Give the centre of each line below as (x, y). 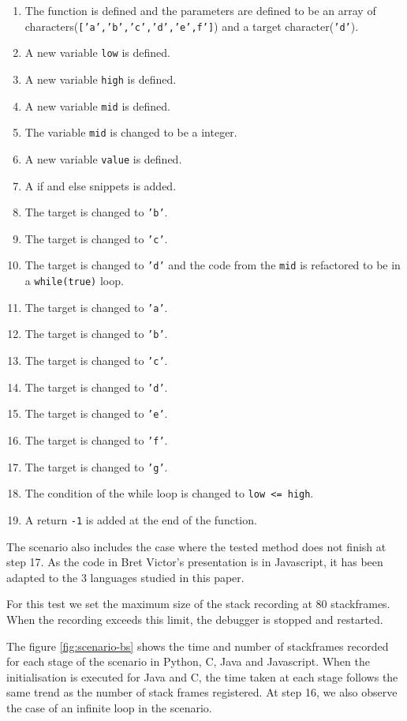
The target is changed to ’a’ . (96, 307)
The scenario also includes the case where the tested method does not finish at (196, 546)
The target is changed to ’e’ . (96, 413)
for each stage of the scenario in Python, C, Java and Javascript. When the (188, 661)
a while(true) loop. (74, 281)
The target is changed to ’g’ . (96, 466)
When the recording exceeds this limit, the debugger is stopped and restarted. (195, 620)
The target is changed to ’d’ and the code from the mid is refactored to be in (213, 265)
